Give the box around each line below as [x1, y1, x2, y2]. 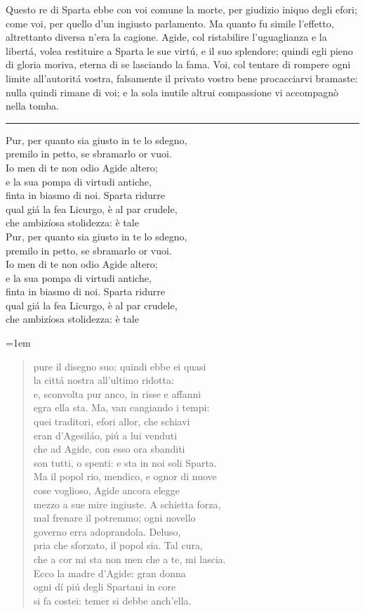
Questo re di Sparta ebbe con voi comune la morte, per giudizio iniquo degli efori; [6, 2, 357, 16]
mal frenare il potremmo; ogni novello [33, 510, 196, 525]
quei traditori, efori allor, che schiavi [33, 414, 190, 429]
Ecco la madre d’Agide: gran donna [33, 565, 186, 580]
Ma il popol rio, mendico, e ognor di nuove [33, 469, 217, 484]
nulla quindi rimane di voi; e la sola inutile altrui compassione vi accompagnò [6, 84, 338, 99]
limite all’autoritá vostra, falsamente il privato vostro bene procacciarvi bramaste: [6, 70, 358, 85]
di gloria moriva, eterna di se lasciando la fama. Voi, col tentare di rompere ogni [6, 57, 351, 72]
